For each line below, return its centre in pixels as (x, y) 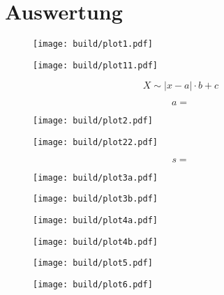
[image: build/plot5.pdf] (93, 263)
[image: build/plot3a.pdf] (95, 177)
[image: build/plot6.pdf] (93, 285)
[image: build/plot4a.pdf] (95, 221)
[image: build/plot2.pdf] (93, 121)
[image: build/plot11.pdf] (95, 65)
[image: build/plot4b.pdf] (95, 242)
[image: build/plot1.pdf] (93, 44)
